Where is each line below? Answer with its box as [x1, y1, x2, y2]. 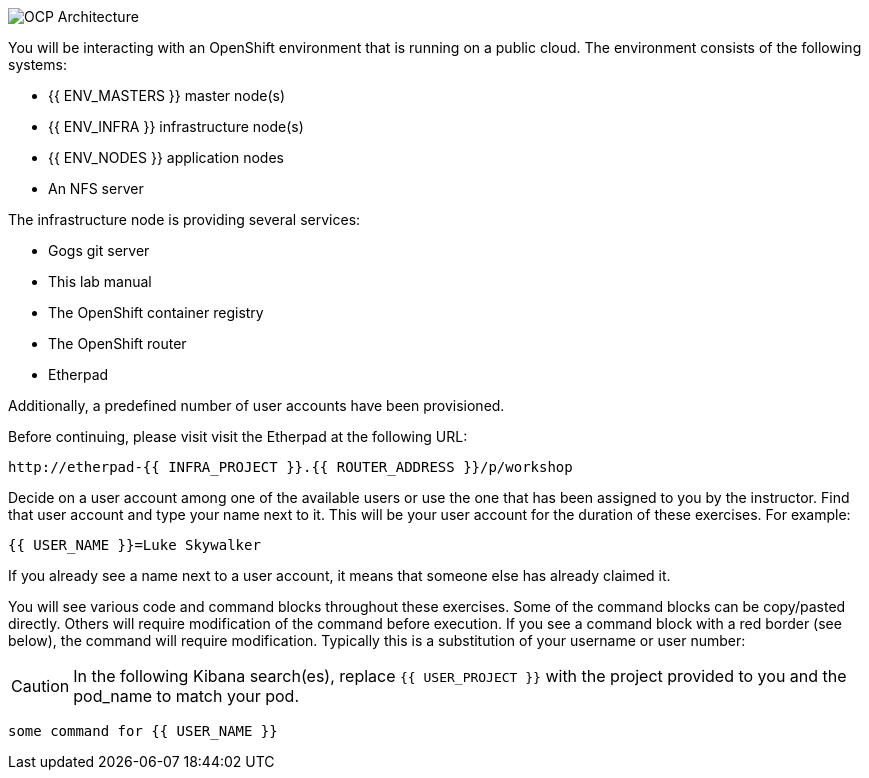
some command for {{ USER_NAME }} [8, 723, 278, 739]
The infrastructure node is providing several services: [8, 211, 361, 228]
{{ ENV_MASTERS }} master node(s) [48, 87, 286, 104]
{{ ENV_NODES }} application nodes [48, 149, 284, 166]
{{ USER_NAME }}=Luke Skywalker [8, 537, 261, 553]
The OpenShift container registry [48, 304, 264, 321]
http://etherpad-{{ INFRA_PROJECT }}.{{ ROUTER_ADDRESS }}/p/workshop [8, 459, 573, 475]
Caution [11, 676, 70, 696]
